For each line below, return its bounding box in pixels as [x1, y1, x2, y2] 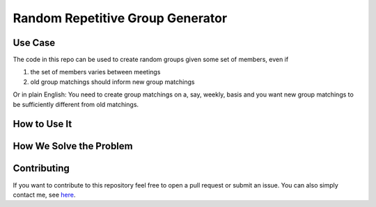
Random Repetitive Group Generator [13, 10, 228, 26]
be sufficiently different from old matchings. [13, 100, 139, 108]
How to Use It [13, 118, 72, 130]
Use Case [13, 37, 56, 49]
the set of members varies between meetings [30, 68, 161, 76]
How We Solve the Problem [13, 140, 133, 152]
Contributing [13, 163, 70, 174]
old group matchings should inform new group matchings [30, 77, 195, 86]
